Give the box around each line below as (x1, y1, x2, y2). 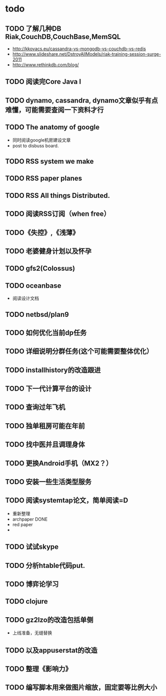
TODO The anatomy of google (5, 123, 100, 132)
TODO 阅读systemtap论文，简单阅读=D (5, 496, 128, 505)
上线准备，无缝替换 (12, 630, 52, 636)
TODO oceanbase (5, 281, 61, 290)
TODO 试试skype (5, 543, 59, 551)
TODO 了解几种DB (5, 24, 61, 33)
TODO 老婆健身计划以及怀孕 (5, 247, 91, 255)
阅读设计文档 (12, 295, 39, 301)
